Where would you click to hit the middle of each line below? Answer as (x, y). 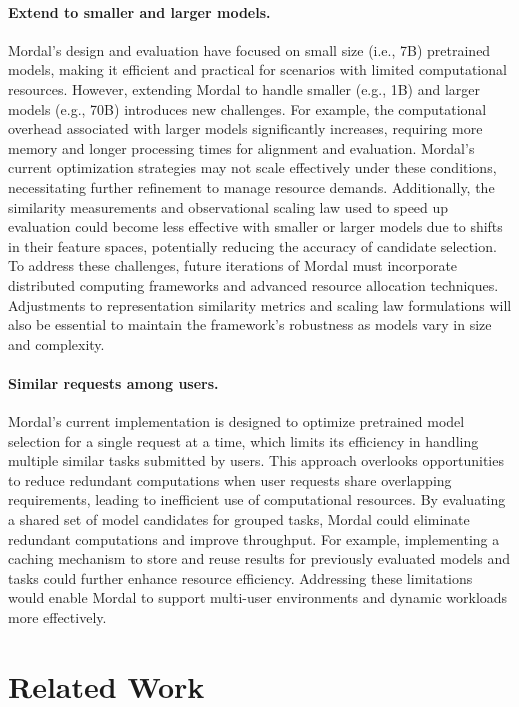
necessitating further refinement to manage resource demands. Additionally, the (251, 186)
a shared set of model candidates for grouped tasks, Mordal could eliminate (239, 519)
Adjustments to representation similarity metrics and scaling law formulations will (260, 304)
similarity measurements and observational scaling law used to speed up (228, 206)
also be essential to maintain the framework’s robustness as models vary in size (250, 324)
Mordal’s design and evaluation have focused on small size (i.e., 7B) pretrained (249, 49)
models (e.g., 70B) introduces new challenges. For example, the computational (247, 108)
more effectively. (57, 617)
